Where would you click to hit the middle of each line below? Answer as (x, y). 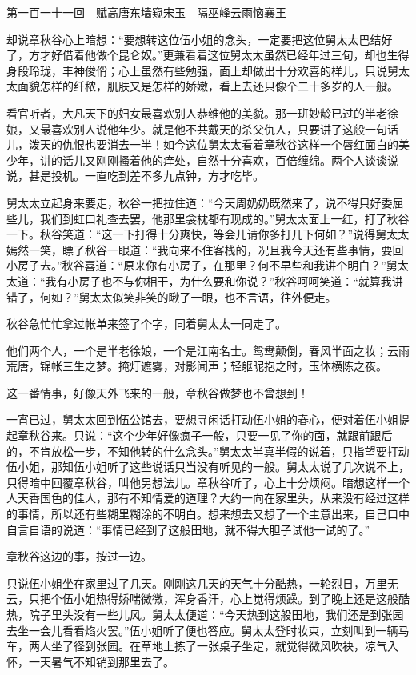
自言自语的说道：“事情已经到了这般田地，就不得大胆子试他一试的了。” (188, 529)
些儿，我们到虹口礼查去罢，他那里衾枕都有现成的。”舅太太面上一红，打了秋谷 (208, 218)
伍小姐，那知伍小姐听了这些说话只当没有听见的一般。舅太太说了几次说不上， (208, 467)
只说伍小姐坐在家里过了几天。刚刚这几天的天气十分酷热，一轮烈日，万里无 (202, 583)
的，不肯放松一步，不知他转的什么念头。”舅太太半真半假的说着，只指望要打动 (208, 451)
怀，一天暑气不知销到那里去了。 (90, 661)
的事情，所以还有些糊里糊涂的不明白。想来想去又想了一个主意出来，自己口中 (208, 514)
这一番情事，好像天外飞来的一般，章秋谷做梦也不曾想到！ (158, 392)
